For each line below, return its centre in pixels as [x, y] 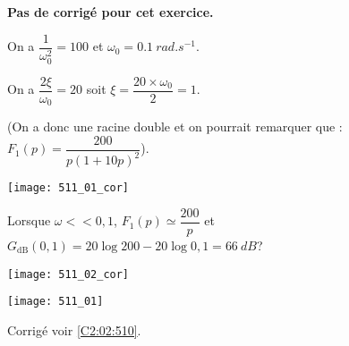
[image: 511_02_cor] [68, 274]
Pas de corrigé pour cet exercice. [111, 12]
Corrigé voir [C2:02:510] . [74, 329]
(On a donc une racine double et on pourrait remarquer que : [175, 127]
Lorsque [29, 220]
